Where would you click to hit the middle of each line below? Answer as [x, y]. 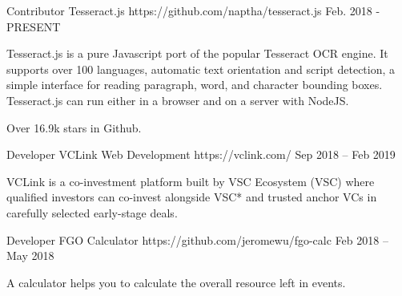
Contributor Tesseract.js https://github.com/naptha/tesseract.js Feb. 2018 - [193, 10]
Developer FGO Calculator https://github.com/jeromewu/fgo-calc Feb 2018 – [197, 239]
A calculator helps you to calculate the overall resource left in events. [176, 282]
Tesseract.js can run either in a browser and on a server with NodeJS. [178, 100]
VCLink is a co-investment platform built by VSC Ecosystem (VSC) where [191, 181]
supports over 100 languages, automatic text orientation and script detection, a [201, 69]
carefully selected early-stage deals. [92, 212]
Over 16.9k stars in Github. [74, 127]
